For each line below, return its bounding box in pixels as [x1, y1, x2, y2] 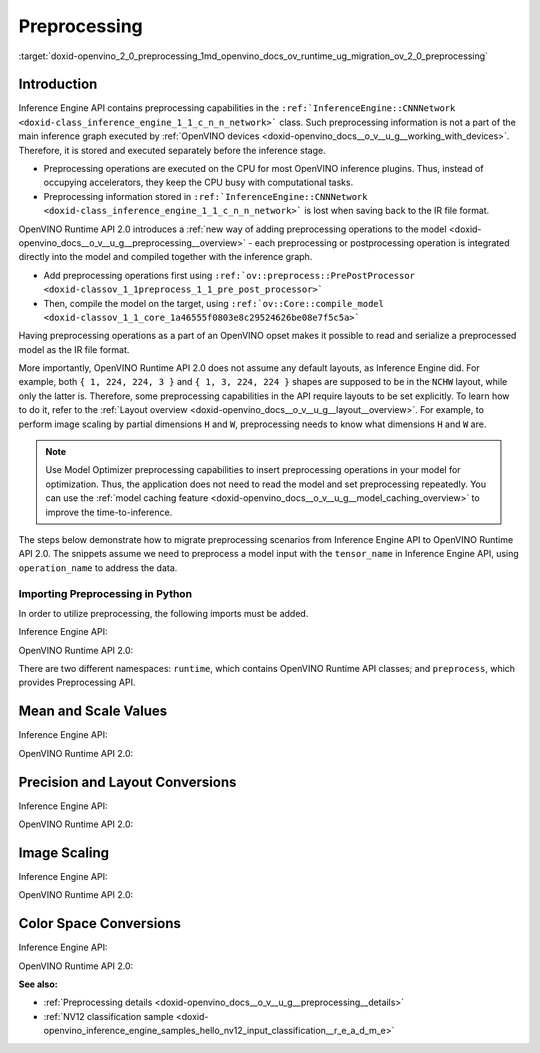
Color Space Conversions [18, 915, 182, 932]
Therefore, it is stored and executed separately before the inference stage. [18, 144, 326, 156]
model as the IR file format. [18, 343, 130, 355]
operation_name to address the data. [18, 561, 178, 574]
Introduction [18, 76, 98, 93]
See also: [18, 978, 59, 990]
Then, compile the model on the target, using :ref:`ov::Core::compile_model [43, 297, 385, 309]
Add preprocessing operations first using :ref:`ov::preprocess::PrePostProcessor [43, 269, 415, 281]
